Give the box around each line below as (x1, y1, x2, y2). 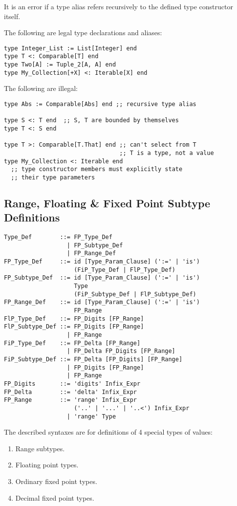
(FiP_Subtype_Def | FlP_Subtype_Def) (74, 290, 196, 298)
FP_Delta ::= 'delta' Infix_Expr (4, 388, 137, 396)
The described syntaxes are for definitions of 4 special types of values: (4, 427, 213, 437)
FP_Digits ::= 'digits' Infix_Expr (4, 380, 141, 387)
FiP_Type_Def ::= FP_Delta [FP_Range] (4, 339, 141, 347)
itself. (4, 11, 21, 21)
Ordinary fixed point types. (15, 476, 97, 486)
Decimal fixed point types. (15, 492, 94, 503)
